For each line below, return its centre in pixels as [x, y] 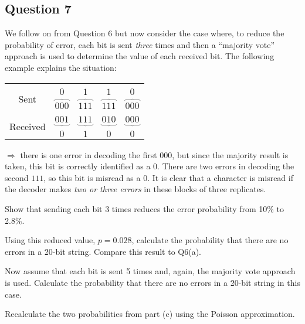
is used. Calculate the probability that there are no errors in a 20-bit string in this [152, 282]
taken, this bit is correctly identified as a [78, 166]
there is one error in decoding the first [89, 154]
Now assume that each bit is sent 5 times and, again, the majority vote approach [150, 271]
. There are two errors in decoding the [226, 166]
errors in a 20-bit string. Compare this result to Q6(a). [103, 251]
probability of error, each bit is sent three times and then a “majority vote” [140, 44]
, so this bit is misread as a [92, 177]
